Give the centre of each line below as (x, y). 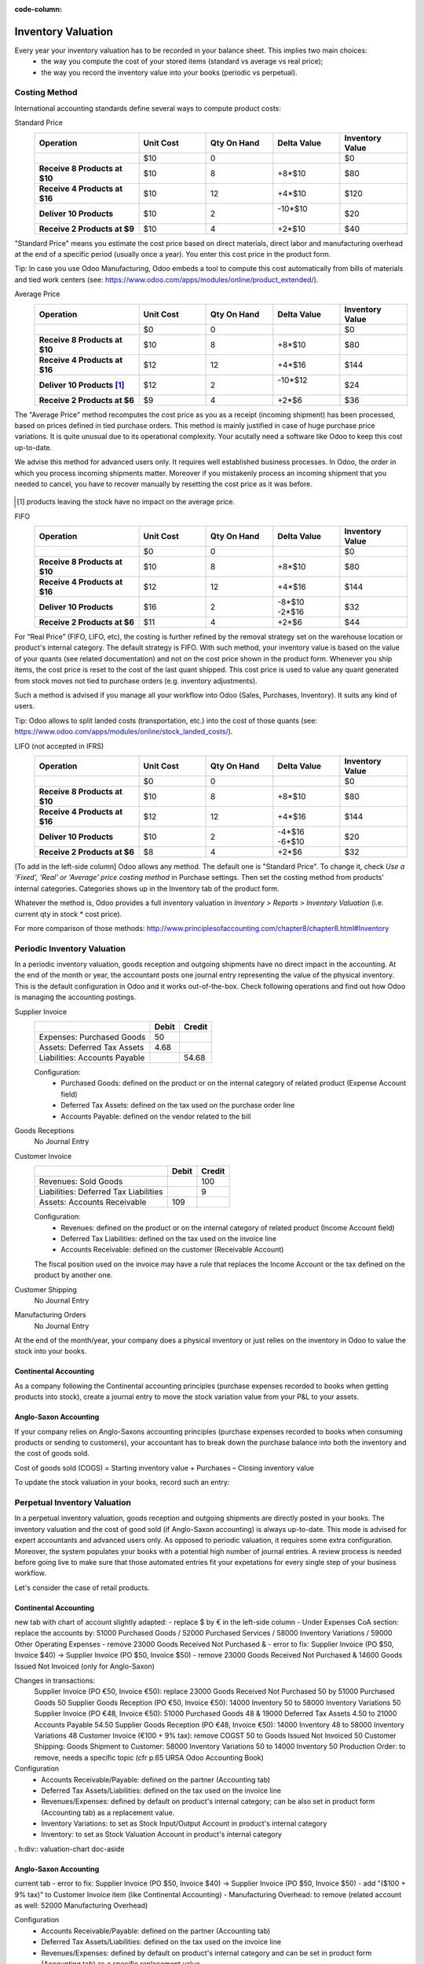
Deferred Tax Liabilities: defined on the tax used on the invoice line (169, 1238)
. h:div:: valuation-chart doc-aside (69, 1849)
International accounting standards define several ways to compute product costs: (148, 108)
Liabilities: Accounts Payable (92, 1058)
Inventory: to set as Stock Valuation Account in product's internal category (162, 1834)
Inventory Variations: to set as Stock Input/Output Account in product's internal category (184, 1823)
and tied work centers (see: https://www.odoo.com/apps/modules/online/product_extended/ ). (166, 280)
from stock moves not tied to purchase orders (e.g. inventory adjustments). (136, 680)
